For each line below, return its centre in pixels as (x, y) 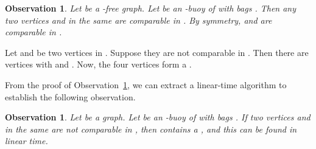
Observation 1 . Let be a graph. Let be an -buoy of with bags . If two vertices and (158, 117)
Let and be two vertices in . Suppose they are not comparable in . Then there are (157, 52)
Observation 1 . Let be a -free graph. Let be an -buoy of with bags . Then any (151, 8)
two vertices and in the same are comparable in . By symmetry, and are (139, 20)
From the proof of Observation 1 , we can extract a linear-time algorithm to (146, 84)
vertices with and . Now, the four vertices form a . (98, 64)
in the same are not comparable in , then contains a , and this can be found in (151, 129)
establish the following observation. (70, 96)
